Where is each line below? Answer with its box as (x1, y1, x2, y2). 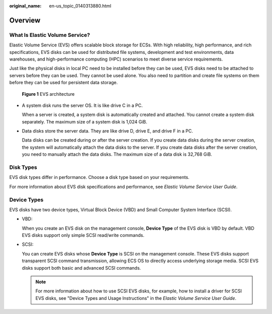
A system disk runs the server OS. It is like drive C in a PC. (22, 102, 143, 108)
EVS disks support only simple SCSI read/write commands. (22, 232, 145, 238)
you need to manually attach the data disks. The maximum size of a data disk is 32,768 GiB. (22, 151, 213, 157)
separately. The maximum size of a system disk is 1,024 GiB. (22, 118, 148, 124)
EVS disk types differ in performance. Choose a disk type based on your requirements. (9, 174, 190, 180)
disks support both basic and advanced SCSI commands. (22, 265, 141, 271)
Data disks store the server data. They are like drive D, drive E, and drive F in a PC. (22, 128, 193, 134)
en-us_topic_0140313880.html (49, 3, 112, 9)
